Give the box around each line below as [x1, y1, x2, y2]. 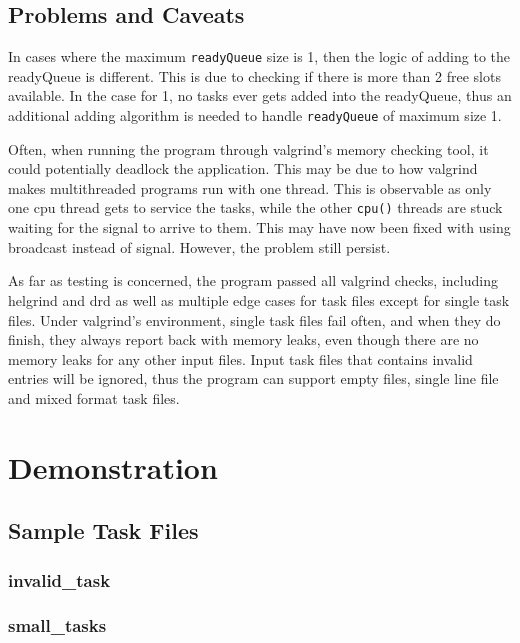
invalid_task [8, 567, 111, 592]
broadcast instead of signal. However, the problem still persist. [8, 236, 391, 257]
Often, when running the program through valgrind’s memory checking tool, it [8, 138, 489, 159]
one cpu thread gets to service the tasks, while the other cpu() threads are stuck [8, 197, 503, 218]
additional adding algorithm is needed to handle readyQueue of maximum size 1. [8, 105, 502, 126]
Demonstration [8, 446, 218, 487]
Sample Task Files [8, 515, 199, 546]
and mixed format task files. [8, 387, 180, 408]
